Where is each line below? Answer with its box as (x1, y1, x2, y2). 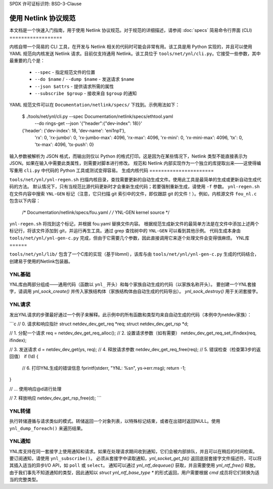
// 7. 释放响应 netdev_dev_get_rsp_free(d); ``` (9, 395, 102, 401)
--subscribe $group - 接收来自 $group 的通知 (34, 90, 137, 96)
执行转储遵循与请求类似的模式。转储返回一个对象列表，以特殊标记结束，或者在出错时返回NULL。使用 (9, 418, 220, 424)
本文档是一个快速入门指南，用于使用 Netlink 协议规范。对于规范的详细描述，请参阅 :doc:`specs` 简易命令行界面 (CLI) (9, 27, 252, 33)
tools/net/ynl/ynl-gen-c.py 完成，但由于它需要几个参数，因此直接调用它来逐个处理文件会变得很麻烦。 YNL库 (9, 235, 250, 241)
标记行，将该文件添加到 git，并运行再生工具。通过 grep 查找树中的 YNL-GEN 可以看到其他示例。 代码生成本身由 (9, 228, 241, 234)
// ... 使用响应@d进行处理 (9, 385, 62, 392)
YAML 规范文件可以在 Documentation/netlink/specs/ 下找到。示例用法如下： (9, 102, 180, 108)
